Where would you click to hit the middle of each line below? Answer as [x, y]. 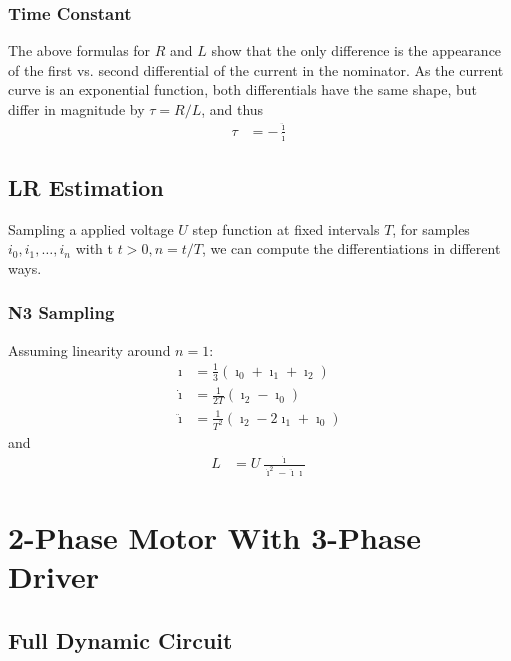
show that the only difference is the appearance [356, 50]
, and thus [232, 109]
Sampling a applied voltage [91, 228]
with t [94, 248]
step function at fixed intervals [286, 228]
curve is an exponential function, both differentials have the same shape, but [243, 89]
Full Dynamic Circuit [120, 639]
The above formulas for [79, 50]
